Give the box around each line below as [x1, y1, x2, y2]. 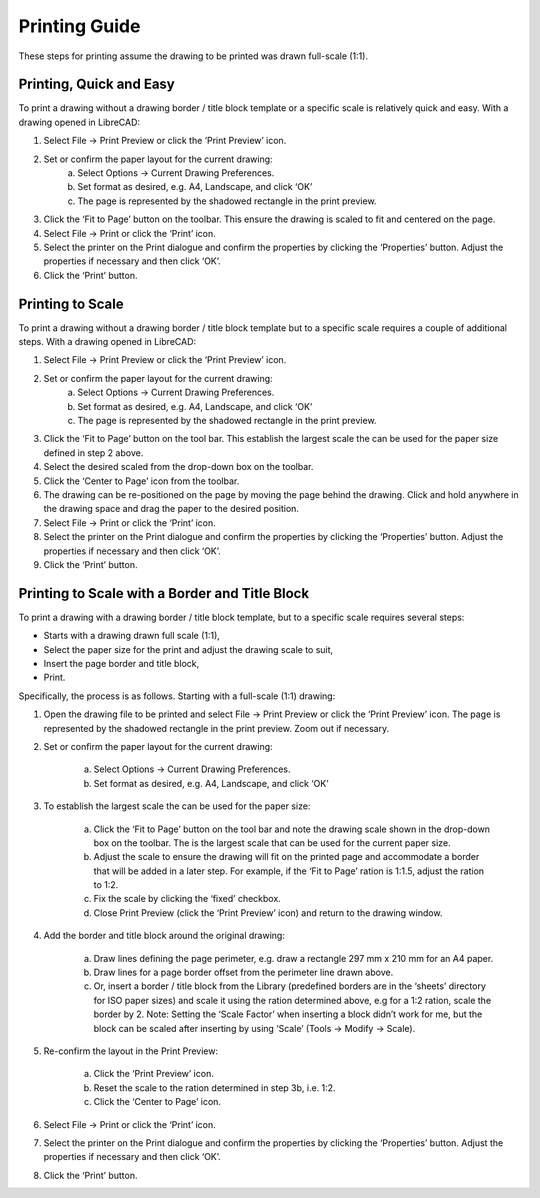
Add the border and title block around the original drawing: [43, 930, 285, 942]
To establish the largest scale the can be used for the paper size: [43, 800, 311, 812]
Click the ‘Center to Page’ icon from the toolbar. [43, 475, 240, 487]
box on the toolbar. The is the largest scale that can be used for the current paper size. [93, 836, 451, 849]
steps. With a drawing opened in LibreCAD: [18, 336, 197, 348]
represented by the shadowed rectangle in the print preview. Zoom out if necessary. [43, 722, 390, 734]
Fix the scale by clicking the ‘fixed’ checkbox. [93, 893, 282, 905]
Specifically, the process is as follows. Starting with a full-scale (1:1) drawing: [18, 690, 336, 702]
